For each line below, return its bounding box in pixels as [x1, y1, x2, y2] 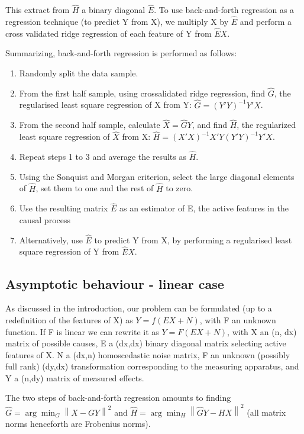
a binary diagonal [82, 4, 145, 16]
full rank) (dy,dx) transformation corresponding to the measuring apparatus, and [5, 360, 299, 372]
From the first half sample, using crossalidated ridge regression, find [19, 86, 265, 99]
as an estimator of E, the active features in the [119, 202, 289, 214]
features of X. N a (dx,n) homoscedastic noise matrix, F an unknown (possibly [5, 348, 290, 361]
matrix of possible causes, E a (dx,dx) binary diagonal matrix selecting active [5, 337, 286, 349]
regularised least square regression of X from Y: [19, 98, 192, 111]
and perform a [240, 15, 292, 28]
